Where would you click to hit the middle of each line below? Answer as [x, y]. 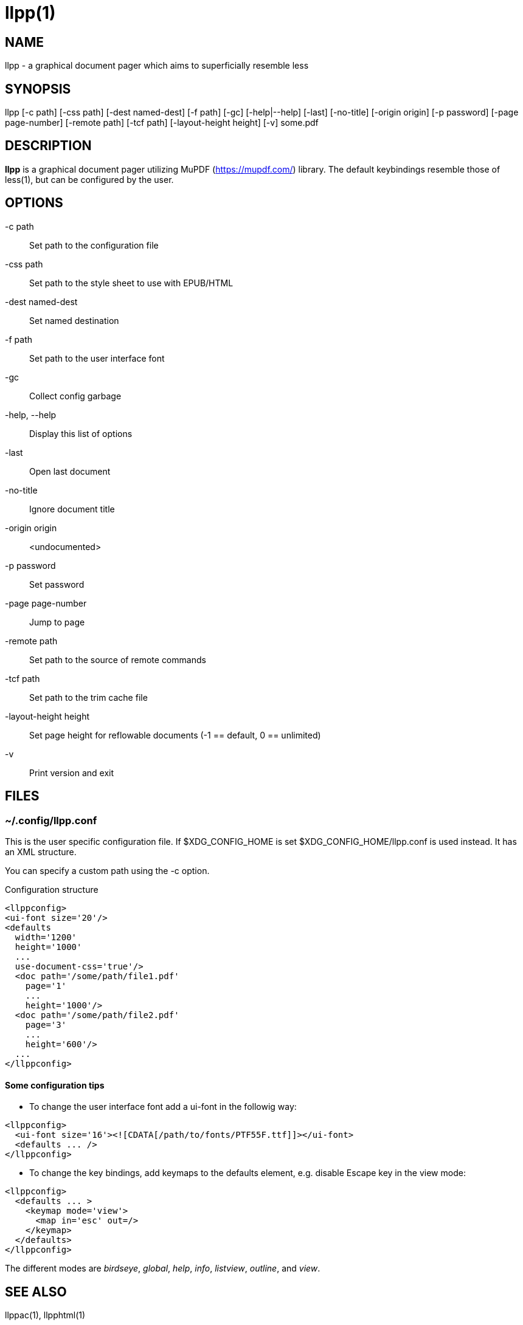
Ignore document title [72, 509]
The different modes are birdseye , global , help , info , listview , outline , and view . [163, 1268]
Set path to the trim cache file [88, 697]
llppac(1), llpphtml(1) [45, 1315]
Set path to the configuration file [94, 245]
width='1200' [46, 937]
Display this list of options [81, 433]
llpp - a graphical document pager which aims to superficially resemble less [157, 66]
